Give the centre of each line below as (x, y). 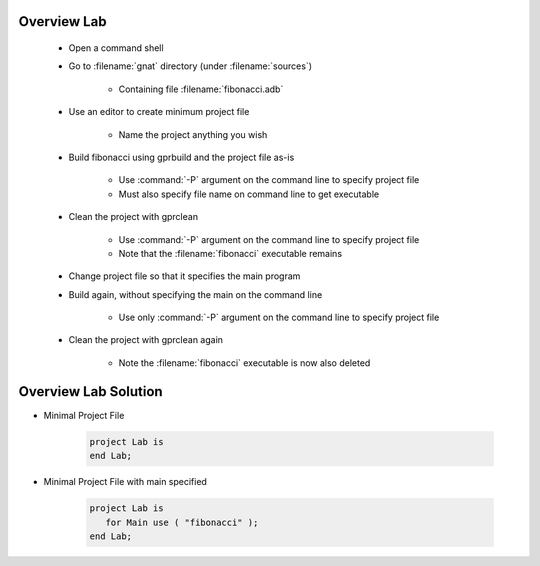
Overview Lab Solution (91, 391)
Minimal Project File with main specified (125, 482)
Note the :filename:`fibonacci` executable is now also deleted (244, 362)
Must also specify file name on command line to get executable (249, 194)
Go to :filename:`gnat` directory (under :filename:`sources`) (190, 66)
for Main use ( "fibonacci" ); (182, 522)
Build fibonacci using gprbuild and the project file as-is (181, 157)
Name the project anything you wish (193, 134)
